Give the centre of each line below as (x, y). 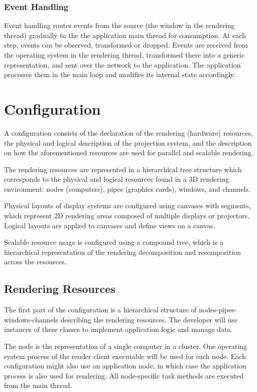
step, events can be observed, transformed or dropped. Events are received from (126, 45)
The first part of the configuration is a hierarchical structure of (100, 310)
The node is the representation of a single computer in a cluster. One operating (125, 346)
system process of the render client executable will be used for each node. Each (125, 356)
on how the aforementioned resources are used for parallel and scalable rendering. (129, 152)
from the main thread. (38, 385)
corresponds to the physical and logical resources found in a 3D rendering (117, 179)
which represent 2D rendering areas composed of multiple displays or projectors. (127, 216)
